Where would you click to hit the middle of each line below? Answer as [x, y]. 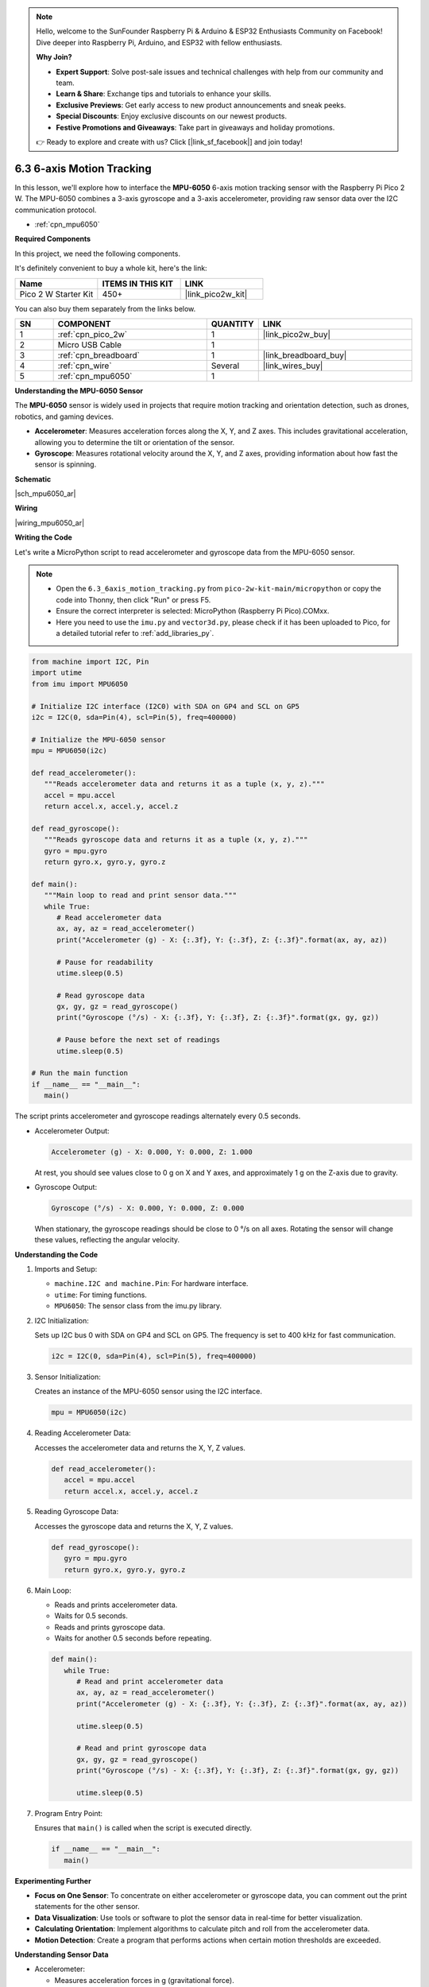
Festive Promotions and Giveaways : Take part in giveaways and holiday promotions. [195, 127]
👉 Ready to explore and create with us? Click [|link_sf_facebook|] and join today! [169, 141]
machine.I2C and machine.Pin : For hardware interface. [151, 1284]
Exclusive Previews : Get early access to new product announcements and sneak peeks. [201, 105]
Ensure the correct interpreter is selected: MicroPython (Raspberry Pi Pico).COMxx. [193, 611]
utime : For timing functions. [100, 1295]
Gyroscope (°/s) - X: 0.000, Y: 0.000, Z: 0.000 [148, 1208]
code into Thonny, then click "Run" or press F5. [133, 599]
